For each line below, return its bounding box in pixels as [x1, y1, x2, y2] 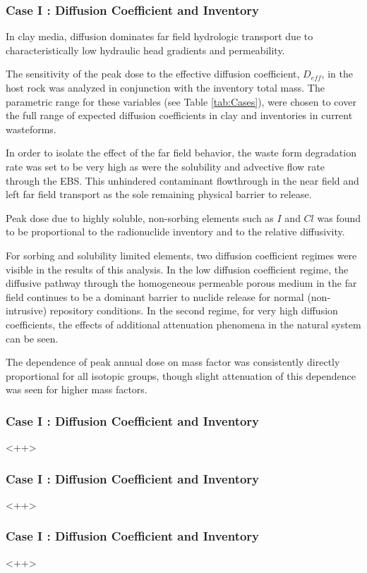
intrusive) [6, 303, 47, 318]
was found [317, 210, 361, 225]
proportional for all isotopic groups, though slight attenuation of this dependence [6, 368, 356, 383]
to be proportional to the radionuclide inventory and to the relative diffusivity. [6, 224, 345, 239]
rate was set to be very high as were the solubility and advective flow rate [6, 159, 325, 173]
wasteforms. [6, 121, 56, 136]
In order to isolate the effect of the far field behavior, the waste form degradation [6, 145, 356, 160]
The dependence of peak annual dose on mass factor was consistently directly [6, 355, 340, 369]
